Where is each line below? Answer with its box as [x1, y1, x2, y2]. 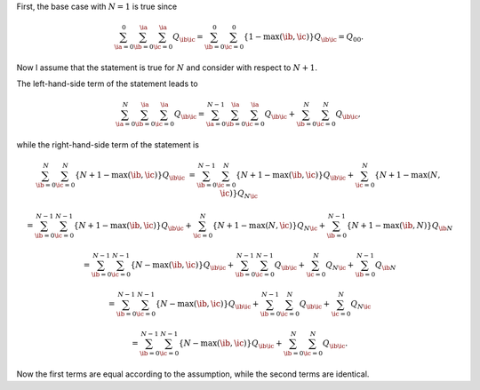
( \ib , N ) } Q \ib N [399, 220, 453, 233]
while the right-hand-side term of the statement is [16, 139, 200, 150]
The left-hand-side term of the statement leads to [16, 78, 199, 89]
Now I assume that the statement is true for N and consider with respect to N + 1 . [16, 62, 317, 73]
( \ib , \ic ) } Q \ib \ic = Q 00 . [279, 32, 364, 44]
